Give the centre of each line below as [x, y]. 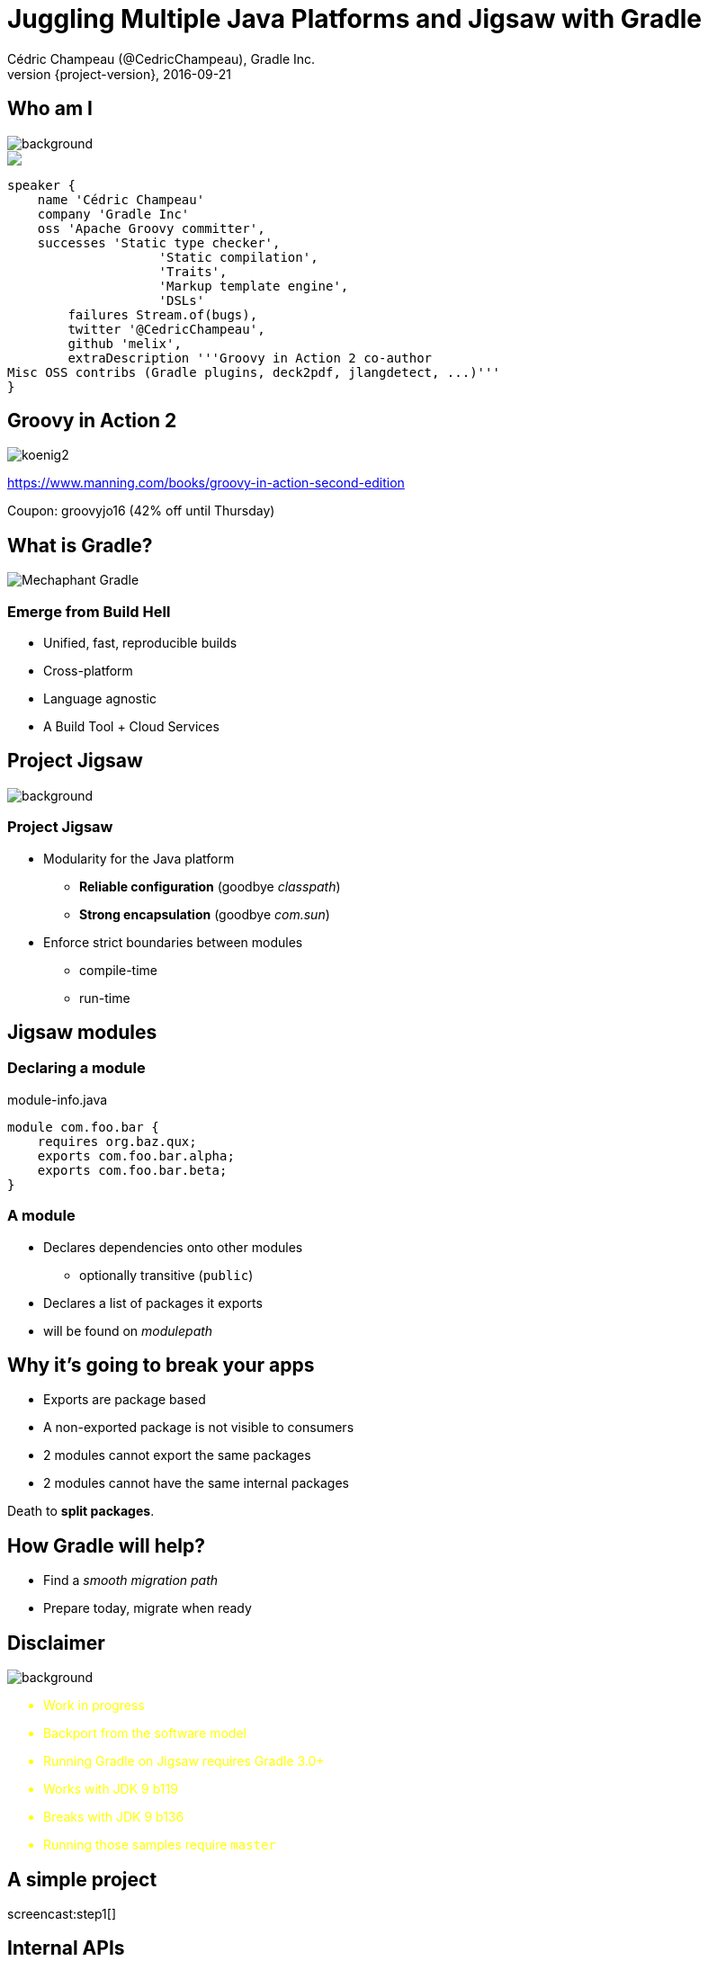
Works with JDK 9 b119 [111, 1789]
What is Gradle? [80, 545]
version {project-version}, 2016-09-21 [119, 74]
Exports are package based [125, 1400]
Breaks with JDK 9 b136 [114, 1817]
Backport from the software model [145, 1733]
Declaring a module [76, 1068]
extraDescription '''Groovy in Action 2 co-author [250, 358]
